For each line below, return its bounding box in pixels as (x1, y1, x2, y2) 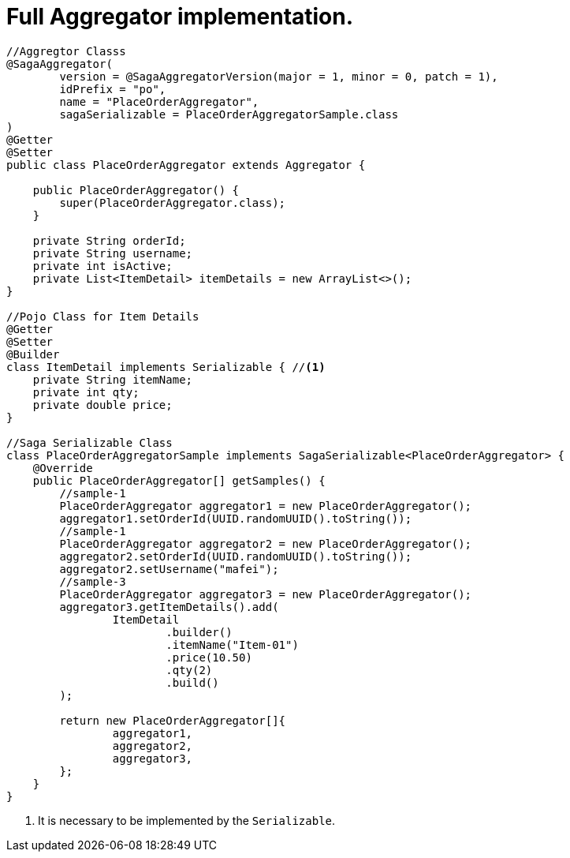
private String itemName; (32, 373, 193, 386)
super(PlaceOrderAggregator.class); (59, 196, 286, 209)
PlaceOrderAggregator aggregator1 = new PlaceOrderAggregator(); (59, 499, 472, 512)
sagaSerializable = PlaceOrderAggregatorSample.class (59, 107, 399, 121)
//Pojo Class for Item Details (6, 309, 199, 323)
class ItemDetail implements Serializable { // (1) (6, 360, 326, 373)
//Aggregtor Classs (6, 44, 126, 58)
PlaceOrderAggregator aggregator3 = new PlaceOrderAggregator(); (59, 587, 472, 601)
